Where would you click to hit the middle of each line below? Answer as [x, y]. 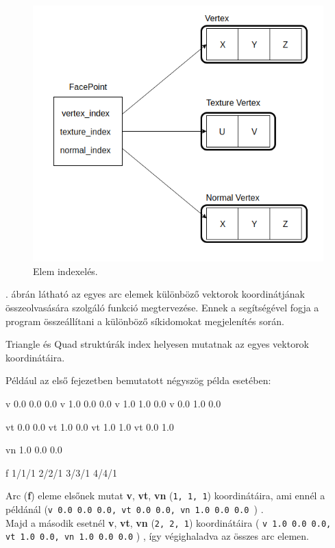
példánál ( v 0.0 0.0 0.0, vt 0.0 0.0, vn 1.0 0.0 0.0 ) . [135, 509]
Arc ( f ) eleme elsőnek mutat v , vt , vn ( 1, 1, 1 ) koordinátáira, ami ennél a [165, 496]
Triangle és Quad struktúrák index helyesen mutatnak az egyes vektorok [158, 344]
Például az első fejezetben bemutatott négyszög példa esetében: [138, 380]
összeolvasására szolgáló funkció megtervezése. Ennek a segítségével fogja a [162, 307]
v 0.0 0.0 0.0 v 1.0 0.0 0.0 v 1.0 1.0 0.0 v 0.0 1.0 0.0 [113, 403]
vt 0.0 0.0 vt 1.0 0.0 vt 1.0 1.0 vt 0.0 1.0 [90, 426]
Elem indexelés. [65, 271]
